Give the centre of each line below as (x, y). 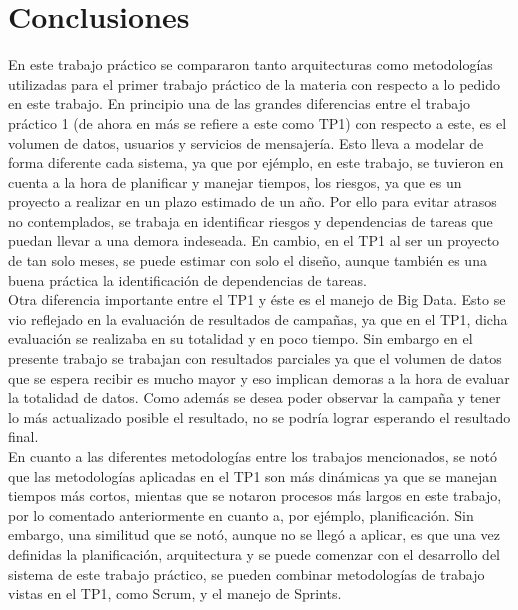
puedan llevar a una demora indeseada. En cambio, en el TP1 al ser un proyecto (254, 240)
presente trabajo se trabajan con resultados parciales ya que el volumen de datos (255, 358)
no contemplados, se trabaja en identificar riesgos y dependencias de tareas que (250, 220)
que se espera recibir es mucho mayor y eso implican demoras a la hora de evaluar (259, 377)
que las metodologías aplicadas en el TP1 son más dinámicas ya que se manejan (253, 475)
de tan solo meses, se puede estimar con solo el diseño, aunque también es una (247, 260)
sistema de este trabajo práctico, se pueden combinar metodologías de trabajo (246, 573)
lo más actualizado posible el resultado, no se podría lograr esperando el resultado (259, 416)
